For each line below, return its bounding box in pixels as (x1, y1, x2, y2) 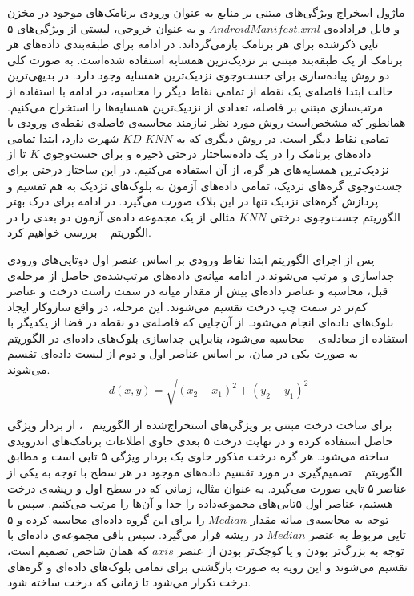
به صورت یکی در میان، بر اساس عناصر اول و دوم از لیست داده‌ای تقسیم (7, 345, 359, 362)
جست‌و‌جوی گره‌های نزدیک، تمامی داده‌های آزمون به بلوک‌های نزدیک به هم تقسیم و (7, 176, 403, 193)
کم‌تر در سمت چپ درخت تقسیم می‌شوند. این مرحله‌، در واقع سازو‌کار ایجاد (7, 298, 368, 314)
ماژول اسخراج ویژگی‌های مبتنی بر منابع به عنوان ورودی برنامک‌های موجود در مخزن (7, 4, 405, 20)
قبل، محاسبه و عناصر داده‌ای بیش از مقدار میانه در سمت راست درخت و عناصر (7, 282, 388, 299)
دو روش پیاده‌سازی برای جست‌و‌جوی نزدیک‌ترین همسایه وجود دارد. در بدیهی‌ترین (7, 67, 390, 83)
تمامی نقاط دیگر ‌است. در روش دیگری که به (176, 129, 389, 146)
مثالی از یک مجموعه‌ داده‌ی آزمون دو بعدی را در (7, 208, 235, 225)
